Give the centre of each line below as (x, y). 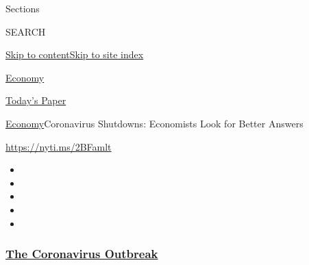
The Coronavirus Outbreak (82, 254)
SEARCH (26, 31)
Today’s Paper (36, 100)
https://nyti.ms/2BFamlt (59, 146)
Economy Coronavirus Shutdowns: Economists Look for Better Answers (154, 123)
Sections (23, 8)
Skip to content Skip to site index (75, 54)
